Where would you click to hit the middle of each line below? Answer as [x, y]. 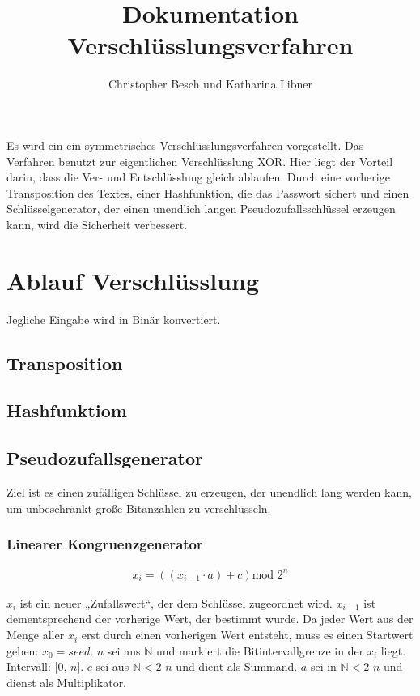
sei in [323, 666]
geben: [23, 650]
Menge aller [36, 635]
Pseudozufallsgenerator [105, 458]
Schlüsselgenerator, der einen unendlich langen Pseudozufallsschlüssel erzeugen [201, 209]
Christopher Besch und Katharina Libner [210, 84]
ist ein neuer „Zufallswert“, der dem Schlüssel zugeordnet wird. [176, 602]
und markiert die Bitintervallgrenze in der [260, 650]
